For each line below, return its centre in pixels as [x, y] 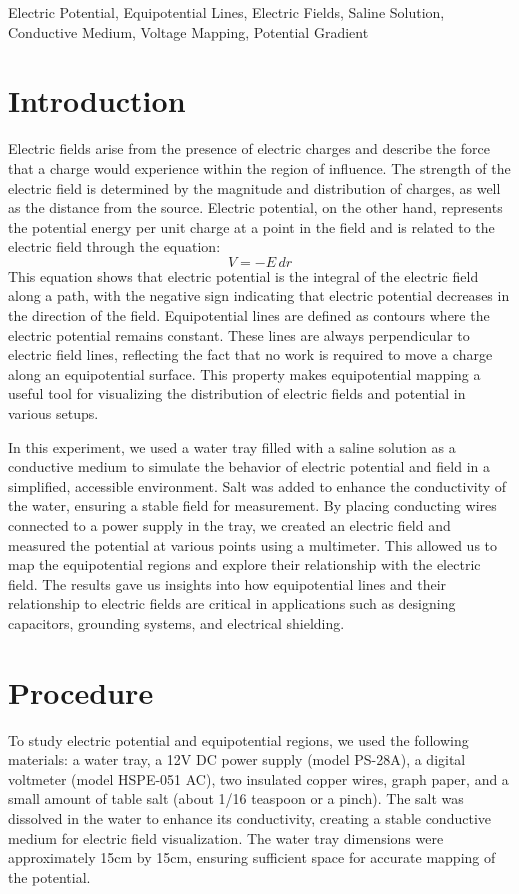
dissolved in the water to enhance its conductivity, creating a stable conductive [249, 818]
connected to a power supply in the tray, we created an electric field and [229, 525]
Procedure [81, 691]
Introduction [97, 100]
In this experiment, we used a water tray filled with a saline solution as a [232, 446]
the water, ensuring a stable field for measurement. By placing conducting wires [252, 505]
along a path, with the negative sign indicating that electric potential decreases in [259, 295]
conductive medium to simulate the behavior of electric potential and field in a [249, 466]
